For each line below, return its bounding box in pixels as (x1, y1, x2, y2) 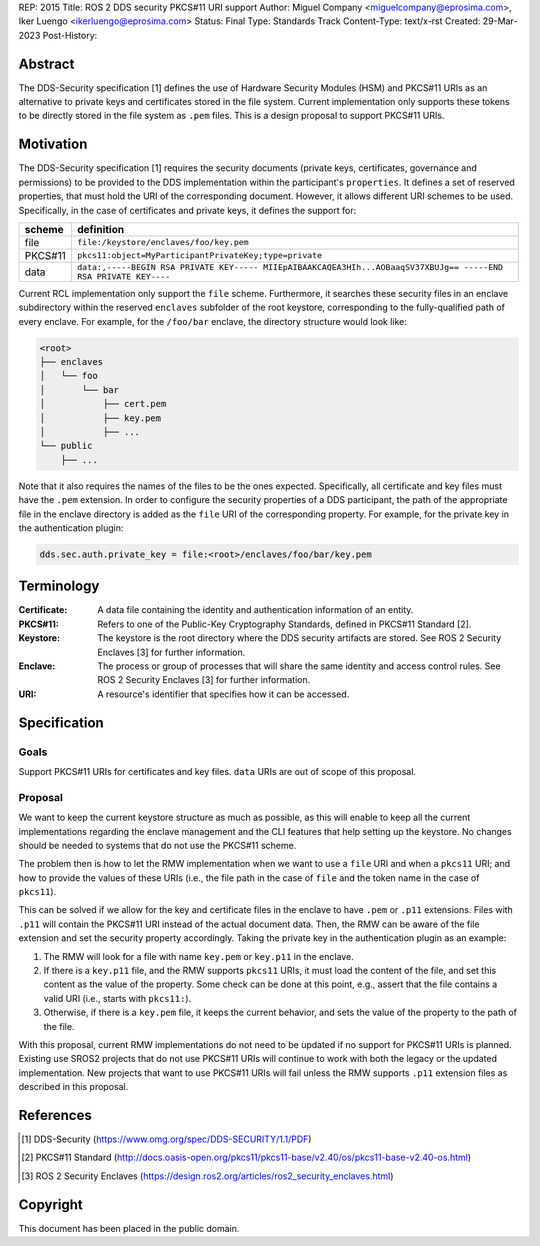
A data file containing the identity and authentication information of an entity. (97, 604, 414, 616)
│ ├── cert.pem (39, 398, 167, 410)
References (18, 1106, 92, 1124)
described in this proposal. (18, 1081, 129, 1093)
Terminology (18, 578, 100, 595)
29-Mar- (482, 15, 518, 27)
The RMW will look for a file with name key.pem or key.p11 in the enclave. (43, 950, 354, 962)
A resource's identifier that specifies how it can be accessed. (97, 688, 350, 700)
